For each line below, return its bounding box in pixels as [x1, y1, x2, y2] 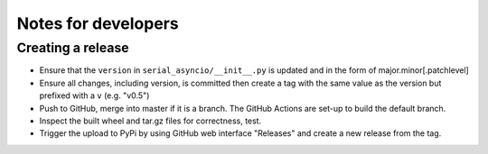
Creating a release [16, 40, 130, 56]
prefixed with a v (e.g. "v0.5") [39, 90, 150, 101]
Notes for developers [16, 14, 180, 33]
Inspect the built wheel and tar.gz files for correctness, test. [39, 115, 262, 126]
